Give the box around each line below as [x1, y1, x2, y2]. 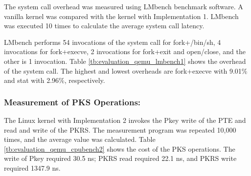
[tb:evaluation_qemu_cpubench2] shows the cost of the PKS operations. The [4, 143, 235, 154]
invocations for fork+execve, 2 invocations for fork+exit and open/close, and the [4, 46, 246, 57]
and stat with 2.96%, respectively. [4, 75, 105, 85]
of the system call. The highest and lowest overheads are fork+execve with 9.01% [4, 65, 248, 76]
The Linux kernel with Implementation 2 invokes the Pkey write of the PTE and [4, 115, 246, 125]
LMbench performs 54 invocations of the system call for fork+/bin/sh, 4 [4, 37, 221, 47]
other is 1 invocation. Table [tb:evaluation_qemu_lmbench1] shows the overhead [4, 56, 246, 66]
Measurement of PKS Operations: [4, 96, 141, 108]
